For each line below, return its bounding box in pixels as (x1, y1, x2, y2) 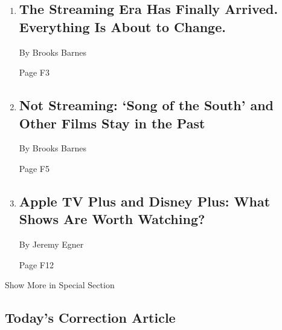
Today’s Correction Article (5, 308, 176, 327)
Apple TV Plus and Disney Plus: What (19, 191, 271, 210)
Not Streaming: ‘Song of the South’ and (19, 96, 274, 114)
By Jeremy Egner (19, 238, 84, 251)
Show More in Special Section (5, 279, 115, 291)
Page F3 (19, 66, 50, 79)
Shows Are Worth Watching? (19, 210, 205, 228)
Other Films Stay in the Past (19, 113, 205, 132)
